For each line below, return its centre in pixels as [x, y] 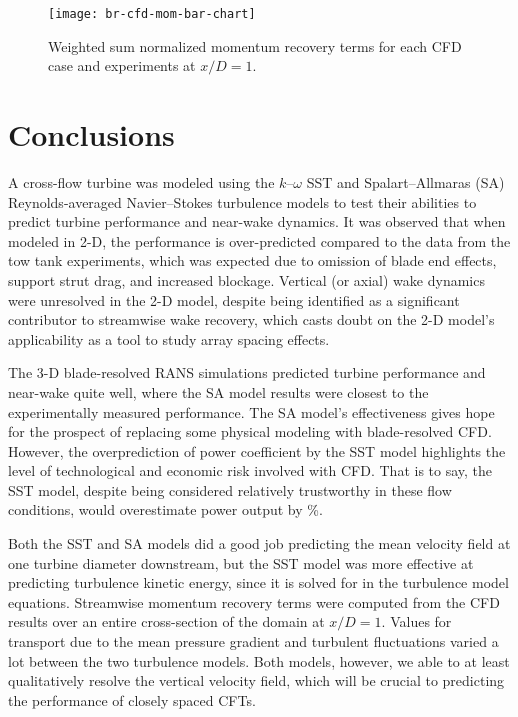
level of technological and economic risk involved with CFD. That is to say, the [250, 470]
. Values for [416, 621]
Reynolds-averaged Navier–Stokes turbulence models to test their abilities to [242, 201]
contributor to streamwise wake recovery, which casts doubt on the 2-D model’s [251, 319]
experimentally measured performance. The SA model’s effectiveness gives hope [251, 411]
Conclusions [91, 134]
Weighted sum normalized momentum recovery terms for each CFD [255, 45]
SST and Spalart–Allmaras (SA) [405, 181]
